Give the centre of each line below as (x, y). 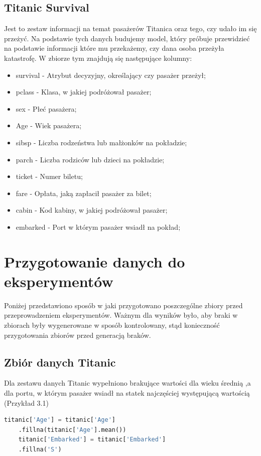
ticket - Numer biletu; (49, 176)
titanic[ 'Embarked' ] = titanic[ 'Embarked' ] (92, 440)
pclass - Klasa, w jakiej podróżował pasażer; (84, 92)
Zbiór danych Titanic (60, 362)
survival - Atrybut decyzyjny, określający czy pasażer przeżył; (111, 75)
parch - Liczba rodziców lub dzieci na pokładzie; (90, 159)
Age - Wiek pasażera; (49, 125)
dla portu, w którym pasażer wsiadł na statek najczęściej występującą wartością (127, 393)
